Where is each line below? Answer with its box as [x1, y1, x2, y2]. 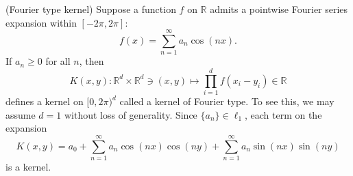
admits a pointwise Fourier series [210, 2, 348, 16]
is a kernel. [5, 159, 51, 173]
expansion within [5, 15, 77, 29]
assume [5, 107, 36, 121]
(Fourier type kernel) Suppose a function [5, 2, 176, 16]
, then [79, 54, 104, 68]
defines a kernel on [5, 94, 84, 108]
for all [45, 54, 71, 68]
